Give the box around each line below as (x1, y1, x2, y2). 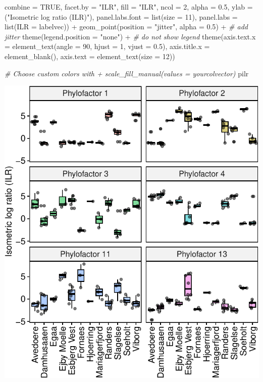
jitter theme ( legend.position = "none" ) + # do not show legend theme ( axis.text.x (5, 31, 256, 41)
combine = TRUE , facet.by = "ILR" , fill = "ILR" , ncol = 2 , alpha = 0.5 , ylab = (5, 2, 253, 12)
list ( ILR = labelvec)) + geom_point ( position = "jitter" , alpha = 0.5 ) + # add (5, 21, 248, 32)
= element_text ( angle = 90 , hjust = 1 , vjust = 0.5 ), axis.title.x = (5, 41, 210, 52)
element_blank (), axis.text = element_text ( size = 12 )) (5, 51, 175, 61)
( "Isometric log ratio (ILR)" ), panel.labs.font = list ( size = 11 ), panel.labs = (5, 11, 238, 22)
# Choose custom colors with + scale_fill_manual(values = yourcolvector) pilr (5, 68, 249, 78)
